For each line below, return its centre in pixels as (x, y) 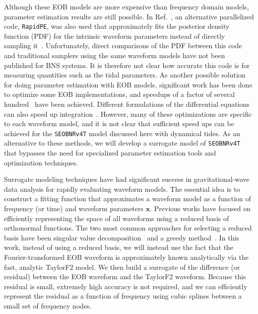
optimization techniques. (41, 162)
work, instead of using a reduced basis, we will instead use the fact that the (119, 247)
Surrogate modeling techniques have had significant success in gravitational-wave (127, 179)
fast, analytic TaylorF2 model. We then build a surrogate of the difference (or (122, 267)
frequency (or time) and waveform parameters (74, 208)
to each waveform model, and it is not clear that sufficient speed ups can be (119, 123)
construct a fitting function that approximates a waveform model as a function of (128, 198)
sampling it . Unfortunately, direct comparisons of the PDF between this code (123, 45)
